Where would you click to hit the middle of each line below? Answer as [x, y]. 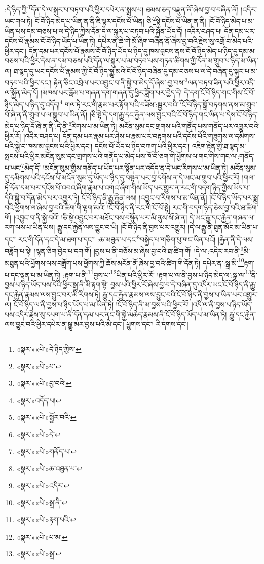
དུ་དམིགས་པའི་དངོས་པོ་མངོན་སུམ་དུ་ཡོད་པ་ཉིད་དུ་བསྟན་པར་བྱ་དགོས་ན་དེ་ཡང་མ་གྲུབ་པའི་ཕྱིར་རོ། [122, 177]
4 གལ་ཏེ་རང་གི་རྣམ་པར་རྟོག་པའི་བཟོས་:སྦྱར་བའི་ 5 [121, 103]
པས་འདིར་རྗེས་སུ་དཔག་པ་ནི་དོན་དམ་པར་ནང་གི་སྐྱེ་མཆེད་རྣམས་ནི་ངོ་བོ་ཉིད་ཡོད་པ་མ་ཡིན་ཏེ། [116, 314]
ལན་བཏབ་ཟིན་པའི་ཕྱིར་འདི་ [221, 82]
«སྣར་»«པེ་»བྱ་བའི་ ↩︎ [44, 383]
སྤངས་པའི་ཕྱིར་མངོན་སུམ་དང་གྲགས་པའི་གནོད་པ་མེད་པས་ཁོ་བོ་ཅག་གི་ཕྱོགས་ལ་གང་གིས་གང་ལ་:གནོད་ [130, 156]
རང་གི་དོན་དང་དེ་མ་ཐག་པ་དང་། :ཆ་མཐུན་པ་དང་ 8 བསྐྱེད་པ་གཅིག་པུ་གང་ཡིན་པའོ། [117, 238]
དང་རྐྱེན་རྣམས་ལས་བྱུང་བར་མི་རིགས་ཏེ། [52, 294]
